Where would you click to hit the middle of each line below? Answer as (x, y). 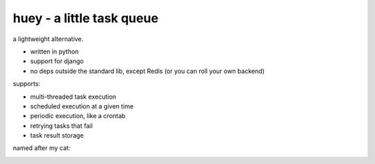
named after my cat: (42, 148)
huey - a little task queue (86, 18)
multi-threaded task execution (73, 97)
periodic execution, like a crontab (78, 116)
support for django (57, 61)
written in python (55, 51)
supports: (27, 84)
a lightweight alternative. (48, 39)
